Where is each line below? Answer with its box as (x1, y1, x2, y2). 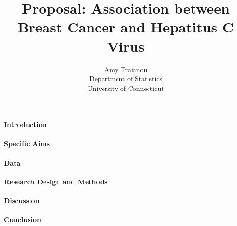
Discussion (4, 196, 40, 206)
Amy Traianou (104, 64, 148, 74)
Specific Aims (4, 138, 50, 149)
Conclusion (4, 214, 42, 225)
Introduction (4, 120, 47, 130)
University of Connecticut (88, 83, 164, 93)
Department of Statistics (89, 74, 163, 84)
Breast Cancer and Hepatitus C (17, 17, 234, 37)
